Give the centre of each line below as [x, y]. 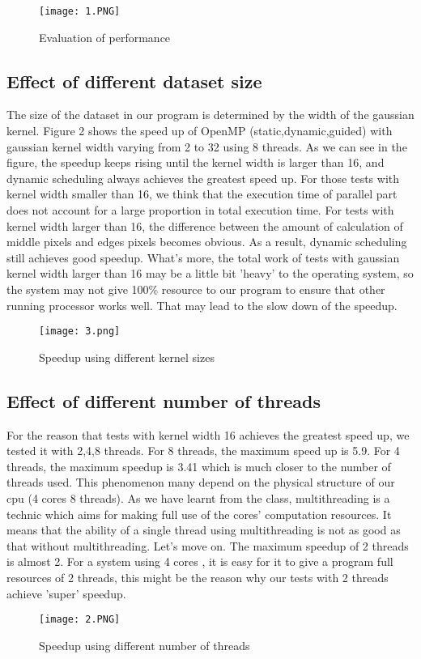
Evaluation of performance [105, 37]
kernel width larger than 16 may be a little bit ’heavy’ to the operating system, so [210, 273]
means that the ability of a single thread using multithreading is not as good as [204, 530]
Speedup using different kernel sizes [127, 357]
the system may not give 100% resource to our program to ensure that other [196, 289]
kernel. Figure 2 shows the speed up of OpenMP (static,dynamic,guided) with [200, 131]
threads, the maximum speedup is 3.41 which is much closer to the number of [199, 466]
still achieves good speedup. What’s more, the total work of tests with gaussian [203, 257]
